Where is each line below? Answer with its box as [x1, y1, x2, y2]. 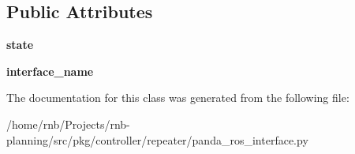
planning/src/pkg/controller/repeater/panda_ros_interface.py [6, 131, 308, 148]
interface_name [6, 62, 94, 79]
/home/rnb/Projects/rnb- [6, 115, 130, 132]
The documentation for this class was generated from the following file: [6, 89, 349, 106]
